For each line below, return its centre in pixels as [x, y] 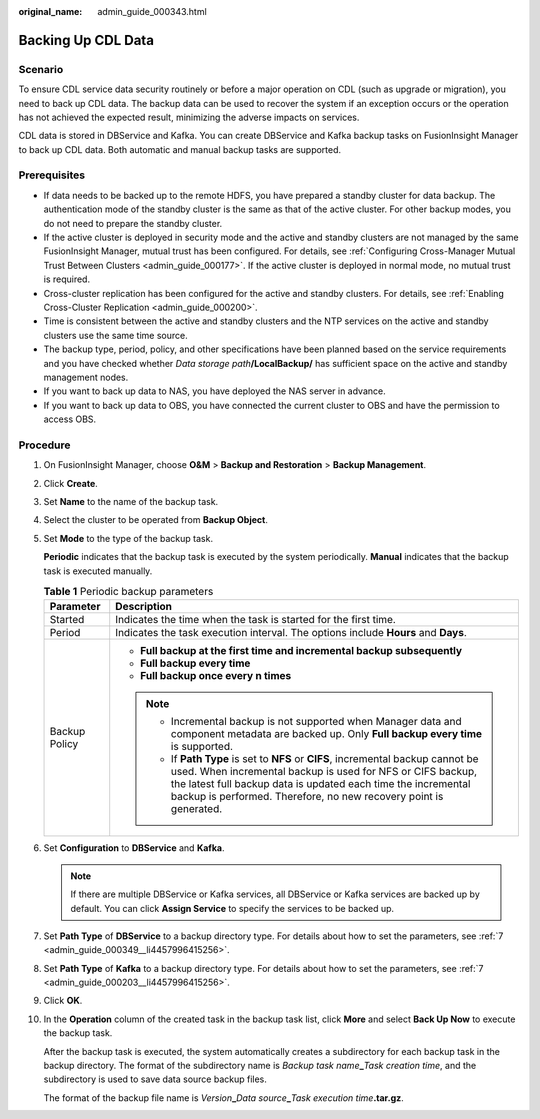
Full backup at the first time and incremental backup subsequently [301, 651]
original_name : [50, 11]
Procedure [44, 445]
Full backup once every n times [216, 676]
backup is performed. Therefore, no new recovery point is [307, 797]
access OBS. [70, 419]
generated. [196, 809]
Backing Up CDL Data [86, 40]
